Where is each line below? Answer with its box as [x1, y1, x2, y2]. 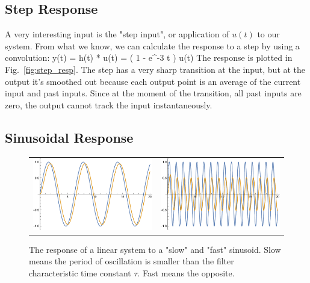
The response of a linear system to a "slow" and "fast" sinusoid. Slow [29, 243, 281, 255]
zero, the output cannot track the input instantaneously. [5, 98, 212, 111]
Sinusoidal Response [5, 128, 134, 146]
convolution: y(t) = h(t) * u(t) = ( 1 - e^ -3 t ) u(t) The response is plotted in [5, 51, 293, 64]
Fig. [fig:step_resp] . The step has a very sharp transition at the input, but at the [5, 63, 306, 75]
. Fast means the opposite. [137, 266, 235, 279]
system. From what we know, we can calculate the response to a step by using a [5, 39, 300, 52]
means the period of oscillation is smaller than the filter [29, 255, 234, 267]
